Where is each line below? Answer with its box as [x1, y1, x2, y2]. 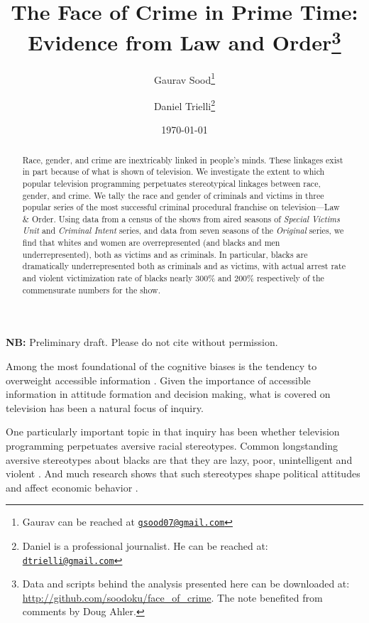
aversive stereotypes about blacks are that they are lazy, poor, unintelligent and [6, 452, 353, 467]
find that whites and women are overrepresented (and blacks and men [22, 237, 280, 249]
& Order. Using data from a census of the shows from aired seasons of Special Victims [22, 212, 340, 224]
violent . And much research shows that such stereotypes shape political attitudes [6, 466, 360, 481]
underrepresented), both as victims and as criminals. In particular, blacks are [22, 248, 308, 260]
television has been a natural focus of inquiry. [6, 400, 204, 415]
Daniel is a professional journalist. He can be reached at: [22, 538, 268, 553]
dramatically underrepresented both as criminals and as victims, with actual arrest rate [22, 260, 346, 272]
